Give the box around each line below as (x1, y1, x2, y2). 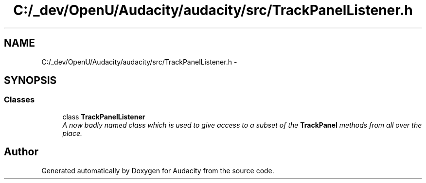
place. (62, 129, 83, 137)
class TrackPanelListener (62, 112, 145, 121)
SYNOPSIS (4, 74, 57, 87)
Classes (4, 95, 35, 105)
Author (4, 146, 38, 158)
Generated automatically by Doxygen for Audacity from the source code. (41, 166, 274, 175)
